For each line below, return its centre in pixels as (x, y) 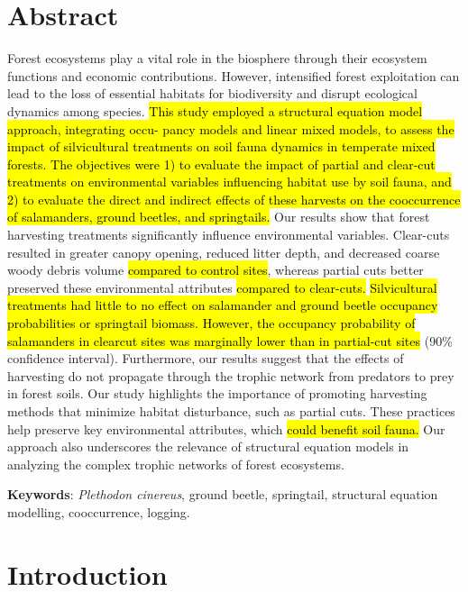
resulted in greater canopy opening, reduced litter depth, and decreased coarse (224, 252)
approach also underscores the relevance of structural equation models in (208, 446)
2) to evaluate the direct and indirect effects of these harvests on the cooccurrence (234, 199)
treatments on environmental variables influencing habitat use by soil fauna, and (229, 182)
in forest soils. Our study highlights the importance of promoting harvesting (217, 393)
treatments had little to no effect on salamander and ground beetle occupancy (223, 305)
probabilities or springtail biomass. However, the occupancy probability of (211, 323)
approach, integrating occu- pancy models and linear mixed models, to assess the (231, 128)
